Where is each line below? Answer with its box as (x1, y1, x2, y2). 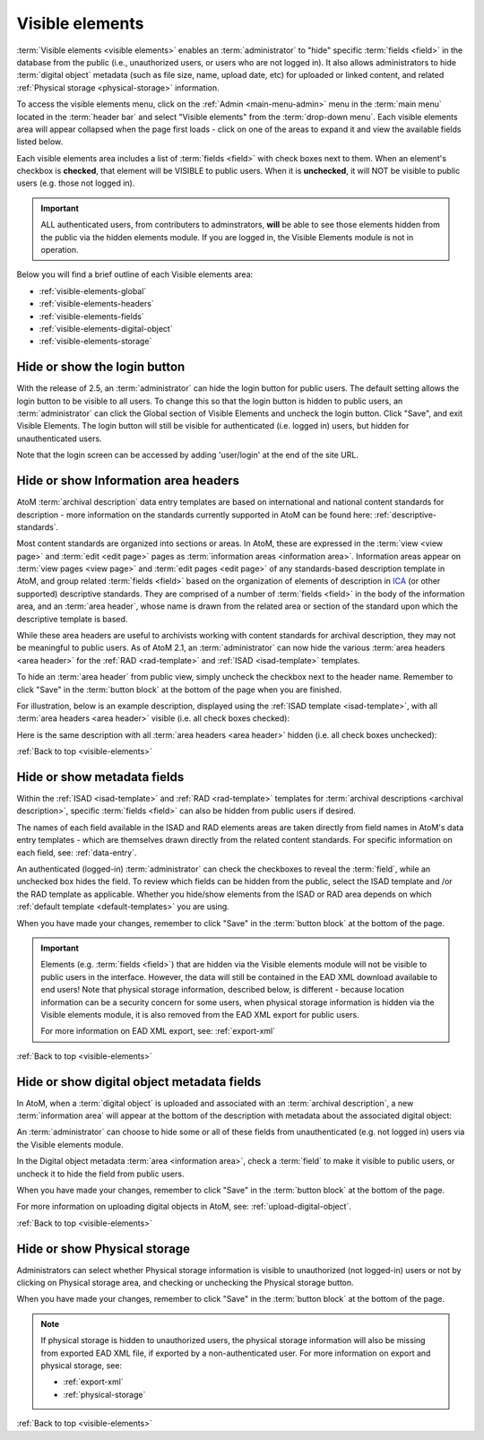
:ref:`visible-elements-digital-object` (39, 323, 174, 334)
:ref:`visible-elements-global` (39, 285, 147, 296)
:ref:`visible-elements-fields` (39, 310, 144, 322)
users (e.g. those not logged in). (16, 178, 135, 188)
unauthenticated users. (16, 433, 102, 444)
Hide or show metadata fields (16, 769, 185, 785)
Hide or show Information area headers (16, 473, 240, 489)
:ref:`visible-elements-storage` (39, 336, 152, 347)
